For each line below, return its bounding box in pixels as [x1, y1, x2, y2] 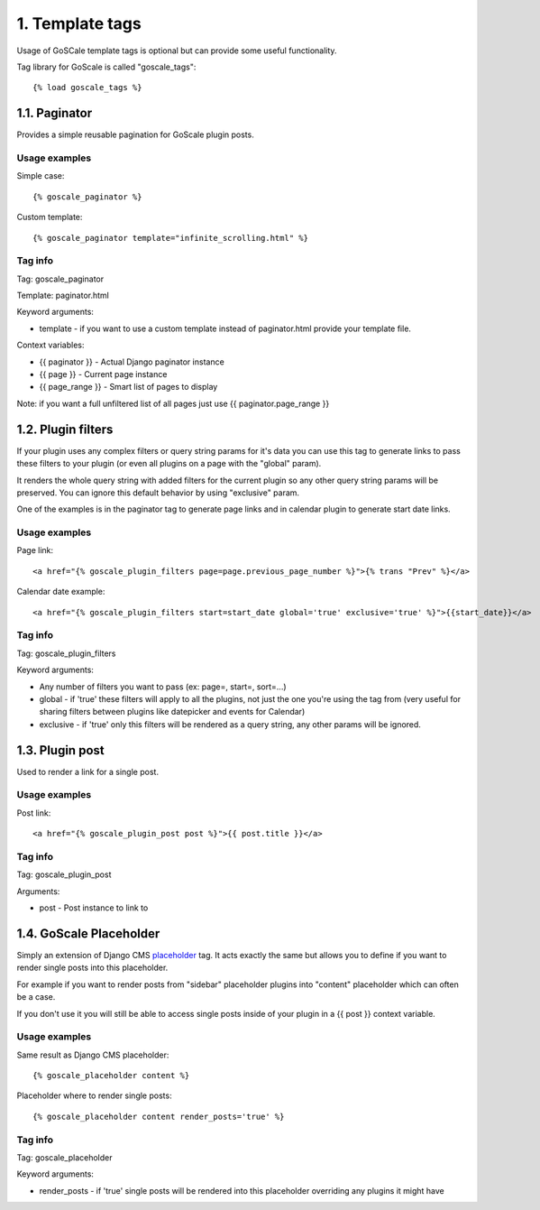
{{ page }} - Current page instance [39, 369, 168, 380]
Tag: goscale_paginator [16, 273, 104, 284]
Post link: [16, 808, 51, 818]
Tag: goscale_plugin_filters [16, 648, 116, 659]
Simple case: [16, 171, 65, 181]
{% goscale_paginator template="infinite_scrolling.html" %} [32, 233, 308, 243]
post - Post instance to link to [39, 902, 149, 913]
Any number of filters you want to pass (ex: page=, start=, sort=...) [39, 681, 288, 692]
